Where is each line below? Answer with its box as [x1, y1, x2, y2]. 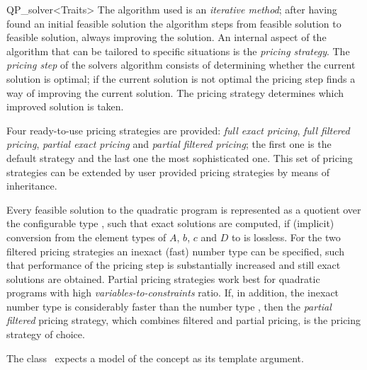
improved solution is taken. [6, 99, 124, 114]
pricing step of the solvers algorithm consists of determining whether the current [6, 57, 356, 72]
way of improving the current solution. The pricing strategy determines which [6, 85, 344, 100]
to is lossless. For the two [231, 229, 341, 244]
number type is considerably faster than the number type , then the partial [6, 299, 332, 313]
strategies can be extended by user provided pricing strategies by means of [6, 164, 330, 179]
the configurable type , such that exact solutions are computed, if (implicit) [6, 216, 334, 231]
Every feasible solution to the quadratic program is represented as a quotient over [6, 202, 361, 216]
